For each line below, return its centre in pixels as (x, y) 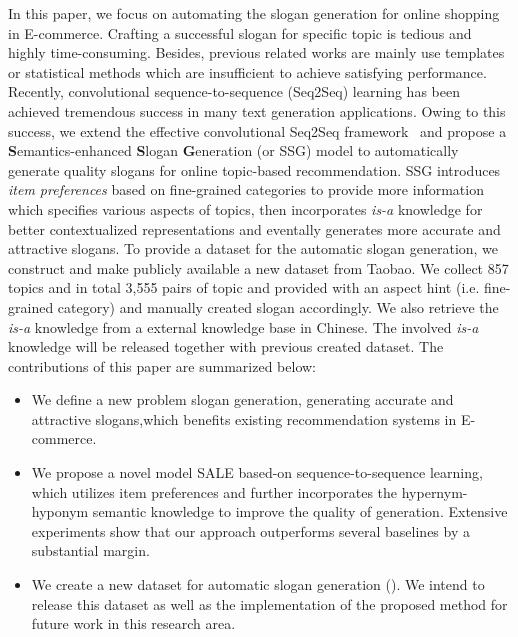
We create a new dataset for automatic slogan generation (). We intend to (258, 584)
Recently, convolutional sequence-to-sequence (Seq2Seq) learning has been (234, 91)
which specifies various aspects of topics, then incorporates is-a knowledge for (245, 208)
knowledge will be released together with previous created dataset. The (226, 346)
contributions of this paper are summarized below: (162, 365)
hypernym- (434, 491)
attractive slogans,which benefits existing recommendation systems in (244, 418)
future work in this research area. (133, 623)
